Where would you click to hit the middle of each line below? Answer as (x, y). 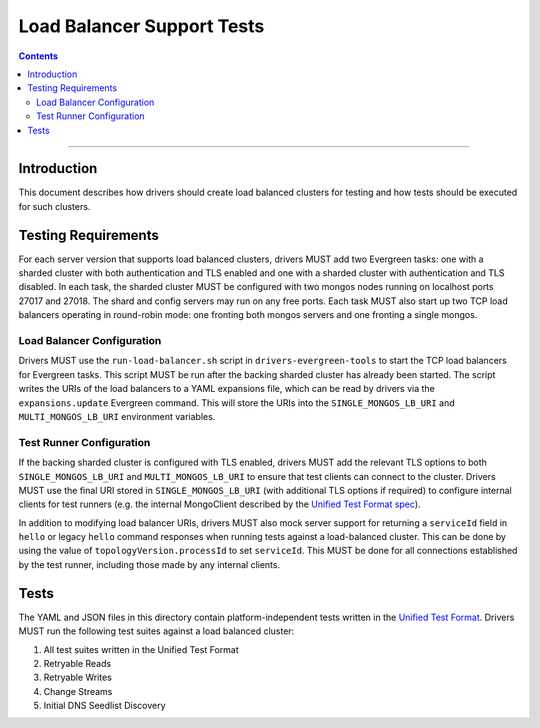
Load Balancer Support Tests (141, 26)
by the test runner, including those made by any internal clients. (149, 564)
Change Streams (78, 691)
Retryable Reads (77, 663)
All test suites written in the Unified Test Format (141, 649)
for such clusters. (54, 206)
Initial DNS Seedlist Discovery (104, 706)
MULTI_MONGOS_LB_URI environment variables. (117, 416)
